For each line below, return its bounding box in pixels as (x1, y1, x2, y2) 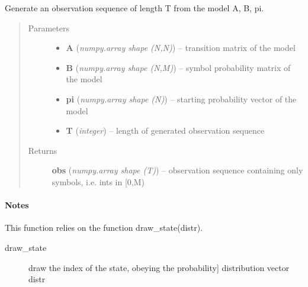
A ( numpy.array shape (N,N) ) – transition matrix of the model (66, 41, 296, 54)
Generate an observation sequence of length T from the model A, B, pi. (5, 2, 264, 14)
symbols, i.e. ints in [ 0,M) (52, 175, 145, 188)
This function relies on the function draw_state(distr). (5, 221, 203, 234)
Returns (28, 144, 57, 156)
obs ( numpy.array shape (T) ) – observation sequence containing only (52, 164, 303, 176)
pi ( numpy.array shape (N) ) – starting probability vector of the (66, 92, 297, 105)
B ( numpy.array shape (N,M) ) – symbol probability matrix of (66, 61, 291, 73)
